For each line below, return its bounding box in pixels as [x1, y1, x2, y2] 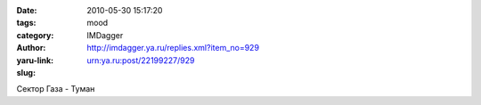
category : [16, 29, 54, 40]
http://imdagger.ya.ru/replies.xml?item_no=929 [86, 43, 260, 53]
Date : [16, 5, 37, 15]
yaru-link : [16, 54, 53, 66]
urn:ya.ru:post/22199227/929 [86, 54, 195, 66]
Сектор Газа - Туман [16, 84, 95, 94]
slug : [16, 67, 36, 77]
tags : [16, 18, 37, 28]
